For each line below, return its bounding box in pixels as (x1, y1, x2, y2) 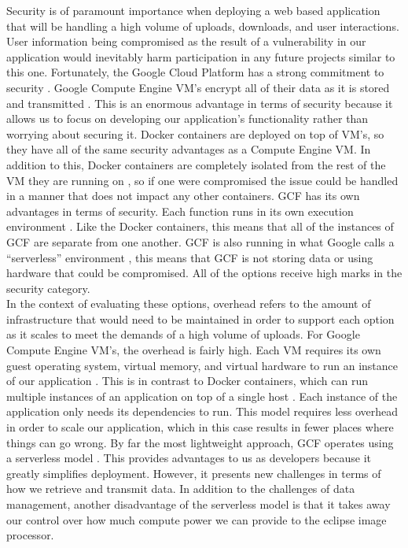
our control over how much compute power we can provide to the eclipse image (6, 511, 387, 528)
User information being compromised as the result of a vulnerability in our (6, 33, 366, 50)
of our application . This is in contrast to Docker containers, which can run (6, 372, 368, 389)
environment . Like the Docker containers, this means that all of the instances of (6, 218, 394, 235)
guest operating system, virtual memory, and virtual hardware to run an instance (6, 357, 399, 373)
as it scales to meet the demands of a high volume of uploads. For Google (6, 326, 360, 342)
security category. (6, 280, 90, 296)
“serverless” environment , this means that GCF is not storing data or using (6, 249, 373, 265)
